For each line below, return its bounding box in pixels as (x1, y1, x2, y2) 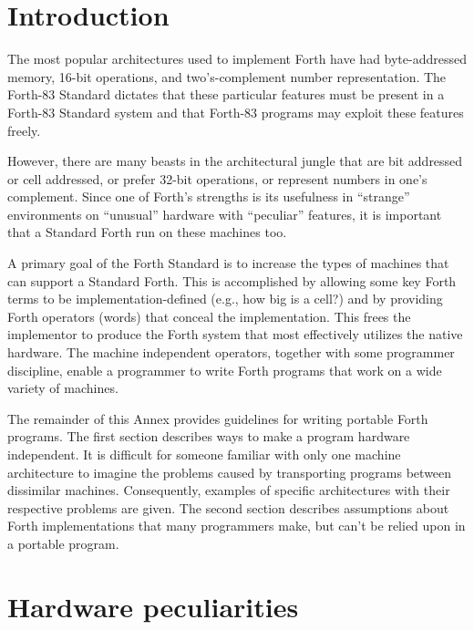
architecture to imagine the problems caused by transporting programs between (7, 462, 452, 481)
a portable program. (7, 533, 119, 553)
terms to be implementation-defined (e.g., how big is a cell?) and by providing (7, 289, 443, 308)
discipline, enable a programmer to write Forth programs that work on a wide (7, 360, 442, 379)
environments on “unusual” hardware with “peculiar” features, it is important (7, 204, 442, 223)
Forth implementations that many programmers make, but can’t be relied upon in (7, 516, 466, 535)
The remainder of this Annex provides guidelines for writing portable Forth (7, 408, 428, 428)
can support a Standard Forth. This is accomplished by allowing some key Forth (7, 271, 457, 290)
